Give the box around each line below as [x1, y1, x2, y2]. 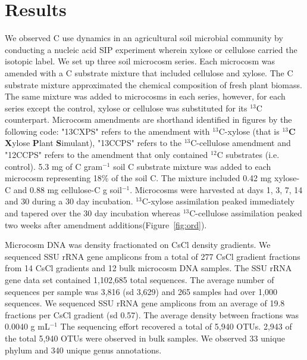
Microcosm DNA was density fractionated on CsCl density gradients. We [5, 238, 271, 251]
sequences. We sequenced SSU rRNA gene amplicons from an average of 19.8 [5, 297, 285, 309]
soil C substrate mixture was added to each [113, 160, 271, 172]
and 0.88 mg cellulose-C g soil [13, 183, 122, 195]
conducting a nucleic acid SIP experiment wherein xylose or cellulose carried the [5, 43, 297, 55]
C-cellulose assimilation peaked [189, 207, 302, 219]
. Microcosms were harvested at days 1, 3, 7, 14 [130, 183, 303, 195]
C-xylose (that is [218, 125, 280, 137]
